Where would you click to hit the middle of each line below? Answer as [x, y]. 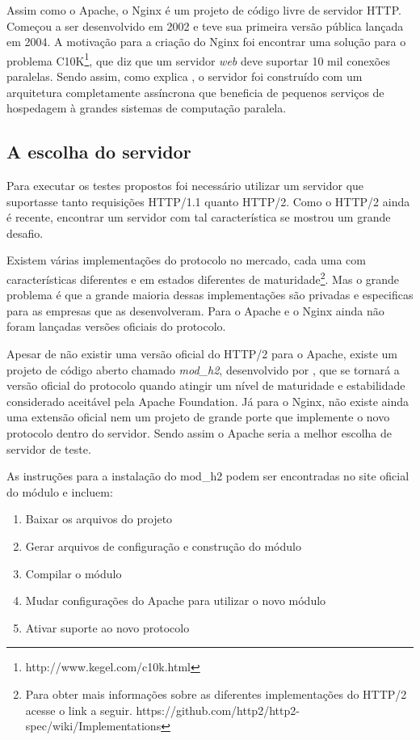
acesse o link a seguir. [79, 710]
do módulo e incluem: [60, 491]
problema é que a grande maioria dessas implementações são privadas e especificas [210, 295]
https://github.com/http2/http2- [218, 710]
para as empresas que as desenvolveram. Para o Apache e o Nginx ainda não [195, 310]
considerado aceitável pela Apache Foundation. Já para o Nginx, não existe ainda [208, 401]
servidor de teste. [49, 448]
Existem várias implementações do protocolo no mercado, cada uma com [186, 260]
